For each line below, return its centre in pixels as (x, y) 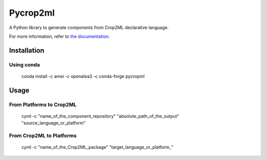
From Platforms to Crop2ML (43, 105)
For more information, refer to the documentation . (60, 36)
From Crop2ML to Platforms (43, 136)
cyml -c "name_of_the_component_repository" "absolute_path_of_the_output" (100, 116)
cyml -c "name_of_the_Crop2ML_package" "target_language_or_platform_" (97, 147)
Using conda (25, 65)
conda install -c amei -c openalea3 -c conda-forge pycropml (83, 76)
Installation (27, 50)
